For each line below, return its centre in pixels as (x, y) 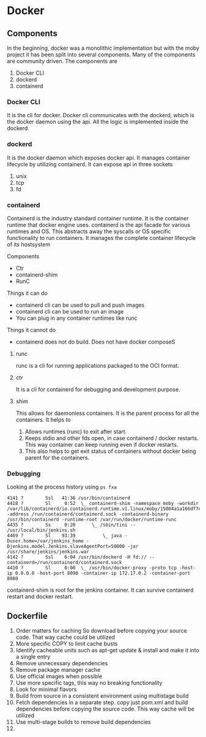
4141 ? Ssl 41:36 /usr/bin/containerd (69, 498)
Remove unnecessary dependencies (62, 663)
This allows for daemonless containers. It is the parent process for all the (107, 413)
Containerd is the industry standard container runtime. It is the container (98, 218)
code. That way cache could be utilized (65, 637)
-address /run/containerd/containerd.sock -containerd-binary (88, 514)
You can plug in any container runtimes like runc (76, 318)
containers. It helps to (43, 419)
